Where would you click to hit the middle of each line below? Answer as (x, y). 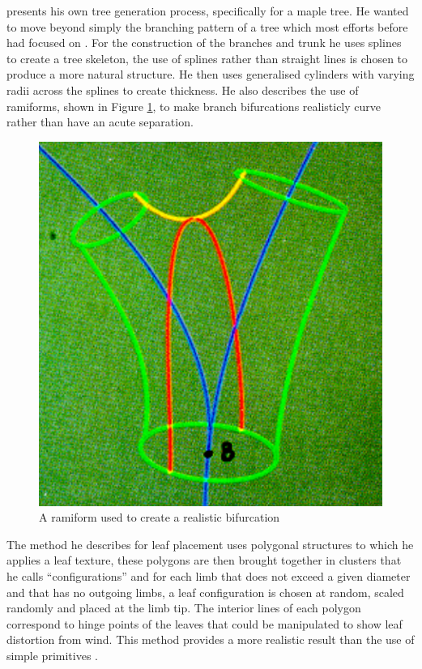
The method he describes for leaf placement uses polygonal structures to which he (210, 544)
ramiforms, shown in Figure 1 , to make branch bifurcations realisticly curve (194, 106)
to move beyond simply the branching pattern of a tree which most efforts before (207, 26)
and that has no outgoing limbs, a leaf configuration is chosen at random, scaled (205, 592)
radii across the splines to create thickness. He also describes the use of (183, 89)
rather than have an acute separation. (100, 122)
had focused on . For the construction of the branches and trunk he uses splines (204, 43)
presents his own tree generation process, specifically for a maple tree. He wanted (208, 11)
